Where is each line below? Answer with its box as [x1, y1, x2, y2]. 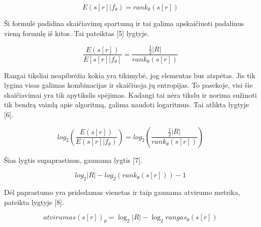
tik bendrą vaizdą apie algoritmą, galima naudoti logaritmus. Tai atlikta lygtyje [4, 99, 249, 110]
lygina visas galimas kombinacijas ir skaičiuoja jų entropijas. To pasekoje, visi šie [4, 80, 253, 90]
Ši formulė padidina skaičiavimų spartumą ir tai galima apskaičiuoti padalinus [4, 18, 244, 28]
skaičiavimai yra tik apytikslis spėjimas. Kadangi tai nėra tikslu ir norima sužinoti [4, 89, 257, 100]
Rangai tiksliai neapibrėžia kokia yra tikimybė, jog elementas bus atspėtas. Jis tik [4, 70, 255, 80]
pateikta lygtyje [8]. [4, 196, 64, 207]
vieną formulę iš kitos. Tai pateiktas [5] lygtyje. [4, 28, 149, 38]
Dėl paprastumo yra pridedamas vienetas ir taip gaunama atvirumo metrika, [4, 186, 240, 197]
